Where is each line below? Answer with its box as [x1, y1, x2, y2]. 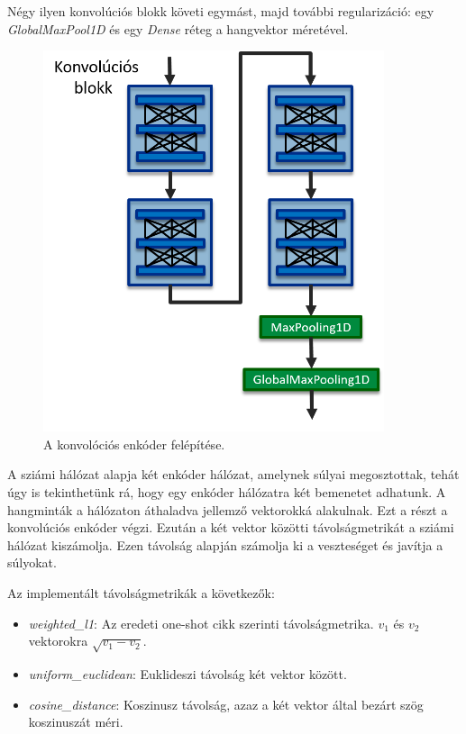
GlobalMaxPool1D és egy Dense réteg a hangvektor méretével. [7, 19, 349, 38]
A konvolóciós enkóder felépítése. [43, 434, 225, 453]
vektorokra [28, 631, 88, 650]
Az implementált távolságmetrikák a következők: [7, 583, 275, 602]
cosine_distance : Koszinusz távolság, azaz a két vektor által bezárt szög [28, 694, 424, 713]
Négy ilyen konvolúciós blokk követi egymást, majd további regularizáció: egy [7, 2, 434, 20]
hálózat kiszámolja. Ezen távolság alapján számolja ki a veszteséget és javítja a [7, 535, 443, 554]
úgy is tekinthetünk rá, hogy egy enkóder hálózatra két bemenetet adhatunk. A [7, 483, 446, 501]
